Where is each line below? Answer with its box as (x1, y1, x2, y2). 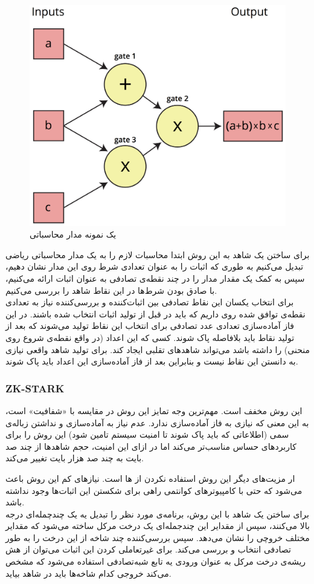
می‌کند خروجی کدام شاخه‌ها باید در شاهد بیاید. (5, 566, 171, 579)
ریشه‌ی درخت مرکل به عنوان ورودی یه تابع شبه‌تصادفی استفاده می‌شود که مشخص (5, 555, 306, 568)
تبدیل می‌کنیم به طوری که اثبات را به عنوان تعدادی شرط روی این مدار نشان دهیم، (5, 260, 304, 273)
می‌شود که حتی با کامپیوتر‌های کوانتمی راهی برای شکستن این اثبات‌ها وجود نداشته (5, 484, 303, 496)
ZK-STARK (5, 380, 65, 395)
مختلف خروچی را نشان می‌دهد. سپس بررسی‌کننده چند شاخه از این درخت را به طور (5, 531, 310, 543)
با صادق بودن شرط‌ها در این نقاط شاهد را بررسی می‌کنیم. (5, 284, 217, 296)
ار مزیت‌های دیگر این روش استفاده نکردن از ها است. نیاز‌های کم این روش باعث (5, 472, 295, 484)
